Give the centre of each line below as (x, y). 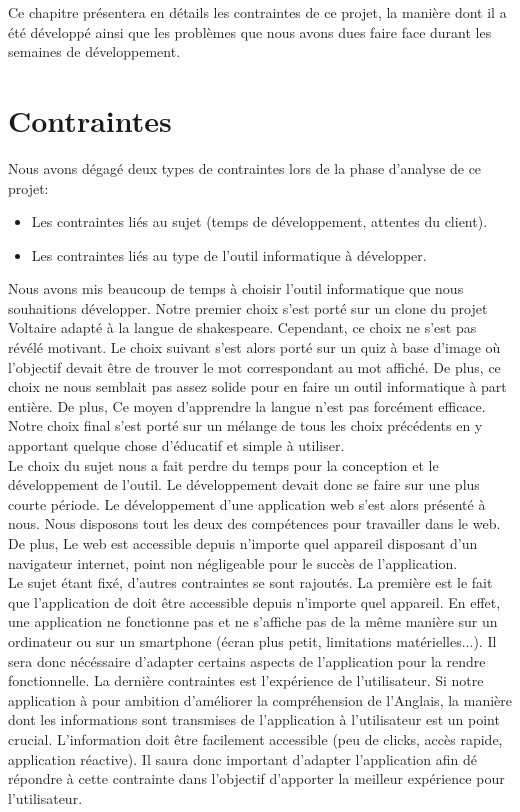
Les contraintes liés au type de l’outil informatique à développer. (229, 254)
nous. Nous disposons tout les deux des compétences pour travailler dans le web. (254, 523)
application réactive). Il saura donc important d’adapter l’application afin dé (242, 758)
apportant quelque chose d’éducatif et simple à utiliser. (176, 445)
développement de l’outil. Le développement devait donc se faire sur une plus (244, 484)
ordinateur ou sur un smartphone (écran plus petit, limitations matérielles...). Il (252, 640)
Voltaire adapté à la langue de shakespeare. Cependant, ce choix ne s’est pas (242, 327)
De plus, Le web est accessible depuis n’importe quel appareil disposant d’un (243, 543)
